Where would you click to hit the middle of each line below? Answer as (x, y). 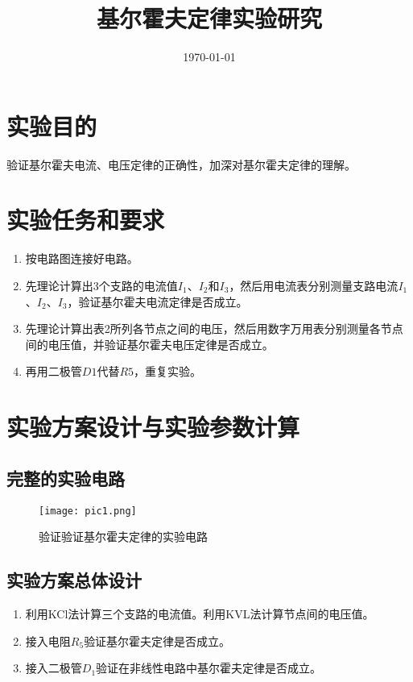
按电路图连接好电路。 (82, 258)
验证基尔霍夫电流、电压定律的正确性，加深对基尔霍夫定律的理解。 (181, 164)
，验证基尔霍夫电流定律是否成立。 (157, 301)
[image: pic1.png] (88, 511)
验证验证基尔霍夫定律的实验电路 (123, 536)
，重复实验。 (168, 371)
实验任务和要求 (86, 220)
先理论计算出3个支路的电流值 (101, 285)
